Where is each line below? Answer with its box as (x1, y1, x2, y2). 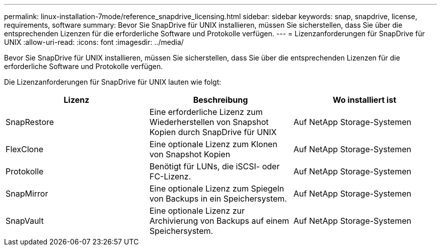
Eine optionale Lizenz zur (149, 206, 245, 216)
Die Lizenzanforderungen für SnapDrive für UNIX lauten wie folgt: (4, 78, 222, 86)
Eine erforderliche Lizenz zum (149, 107, 263, 117)
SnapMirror (6, 189, 48, 199)
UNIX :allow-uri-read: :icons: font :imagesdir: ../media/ (4, 38, 184, 46)
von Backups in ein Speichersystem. (149, 194, 287, 204)
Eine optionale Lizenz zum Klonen (149, 139, 277, 149)
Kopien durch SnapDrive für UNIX (149, 127, 277, 137)
